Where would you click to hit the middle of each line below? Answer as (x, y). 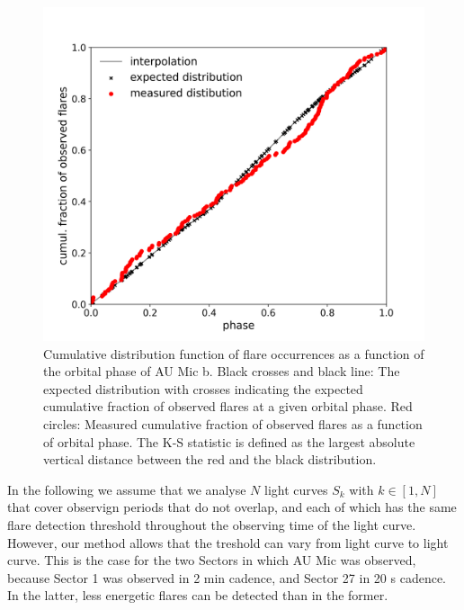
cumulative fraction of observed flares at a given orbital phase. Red (228, 406)
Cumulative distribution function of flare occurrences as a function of (234, 353)
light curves (296, 489)
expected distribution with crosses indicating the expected (203, 388)
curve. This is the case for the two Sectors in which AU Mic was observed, (212, 560)
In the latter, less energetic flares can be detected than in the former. (198, 595)
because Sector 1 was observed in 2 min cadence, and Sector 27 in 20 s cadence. (227, 577)
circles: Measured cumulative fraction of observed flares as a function (233, 423)
